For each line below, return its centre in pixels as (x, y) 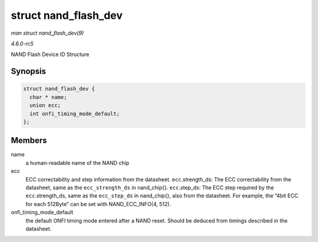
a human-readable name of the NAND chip (77, 163)
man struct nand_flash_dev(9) (47, 33)
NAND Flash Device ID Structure (50, 54)
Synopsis (29, 72)
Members (29, 140)
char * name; (48, 97)
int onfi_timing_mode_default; (75, 114)
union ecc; (45, 105)
